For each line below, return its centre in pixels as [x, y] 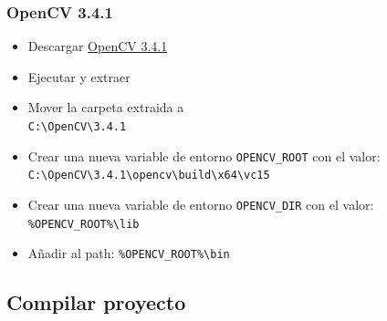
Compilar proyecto [96, 302]
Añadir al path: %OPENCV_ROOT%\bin [129, 253]
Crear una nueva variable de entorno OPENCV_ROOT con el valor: [204, 155]
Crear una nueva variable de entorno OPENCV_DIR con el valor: [201, 204]
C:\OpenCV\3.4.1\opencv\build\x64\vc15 [149, 176]
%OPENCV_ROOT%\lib [84, 224]
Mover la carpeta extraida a [106, 107]
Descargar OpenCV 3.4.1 [98, 46]
